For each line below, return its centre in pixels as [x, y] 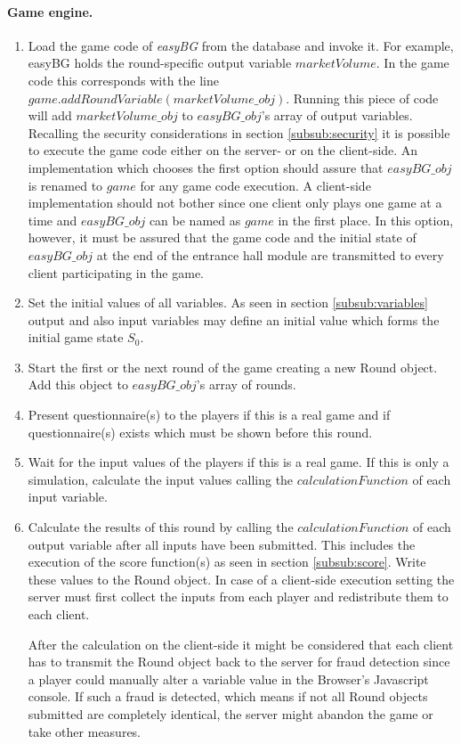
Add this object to [78, 384]
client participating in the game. [116, 272]
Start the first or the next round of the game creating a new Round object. [233, 367]
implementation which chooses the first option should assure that [206, 167]
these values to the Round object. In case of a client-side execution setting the [241, 579]
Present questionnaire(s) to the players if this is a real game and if [209, 415]
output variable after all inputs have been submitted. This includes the [222, 544]
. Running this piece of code [362, 98]
